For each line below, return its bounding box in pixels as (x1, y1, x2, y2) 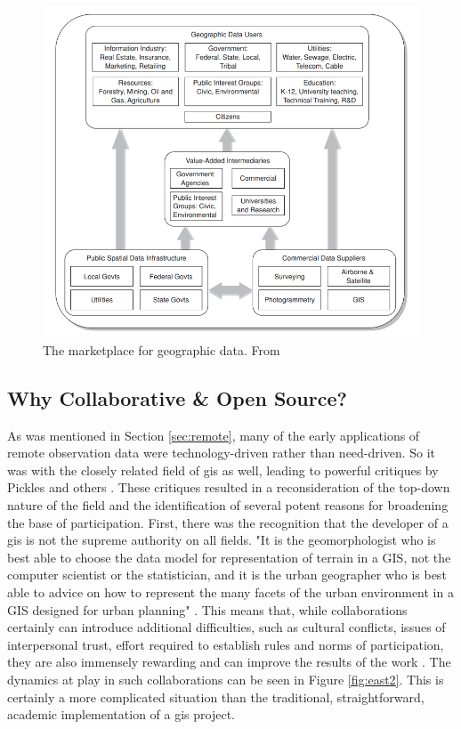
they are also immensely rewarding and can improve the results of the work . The (7, 652, 451, 671)
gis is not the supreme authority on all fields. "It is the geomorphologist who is (7, 531, 436, 549)
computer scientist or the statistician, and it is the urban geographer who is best (7, 565, 447, 584)
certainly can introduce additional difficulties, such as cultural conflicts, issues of (7, 618, 446, 636)
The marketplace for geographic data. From (43, 340, 280, 359)
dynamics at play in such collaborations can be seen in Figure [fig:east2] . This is (7, 670, 444, 689)
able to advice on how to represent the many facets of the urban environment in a (7, 583, 454, 602)
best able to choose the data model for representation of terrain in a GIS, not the (7, 547, 451, 566)
